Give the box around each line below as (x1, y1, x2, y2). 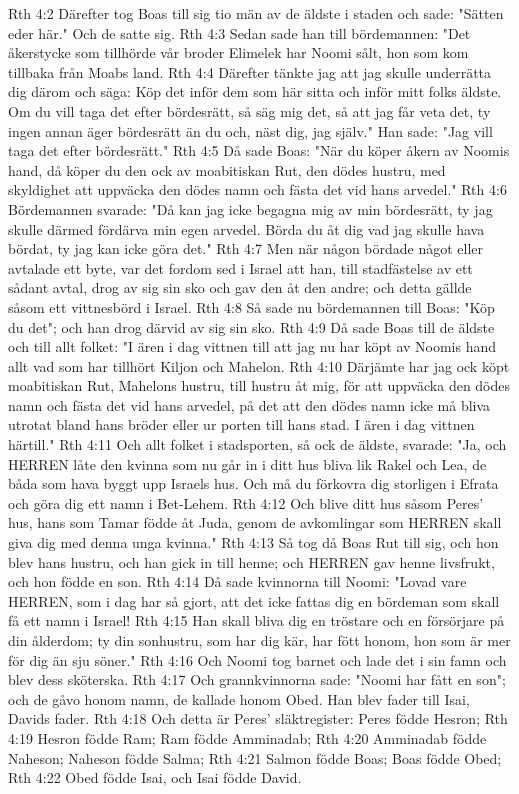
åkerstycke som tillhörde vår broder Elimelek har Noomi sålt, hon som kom (8, 42, 469, 63)
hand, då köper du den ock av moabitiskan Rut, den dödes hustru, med (8, 159, 446, 180)
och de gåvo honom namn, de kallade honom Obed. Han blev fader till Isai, (8, 688, 470, 709)
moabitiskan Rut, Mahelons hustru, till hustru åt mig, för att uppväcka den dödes (8, 375, 511, 396)
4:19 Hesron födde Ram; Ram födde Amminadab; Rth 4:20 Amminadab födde (8, 727, 487, 748)
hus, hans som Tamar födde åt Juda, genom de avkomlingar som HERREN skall (8, 512, 502, 533)
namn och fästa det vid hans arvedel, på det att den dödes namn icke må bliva (8, 394, 491, 415)
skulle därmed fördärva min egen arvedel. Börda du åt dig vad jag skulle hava (8, 218, 485, 239)
